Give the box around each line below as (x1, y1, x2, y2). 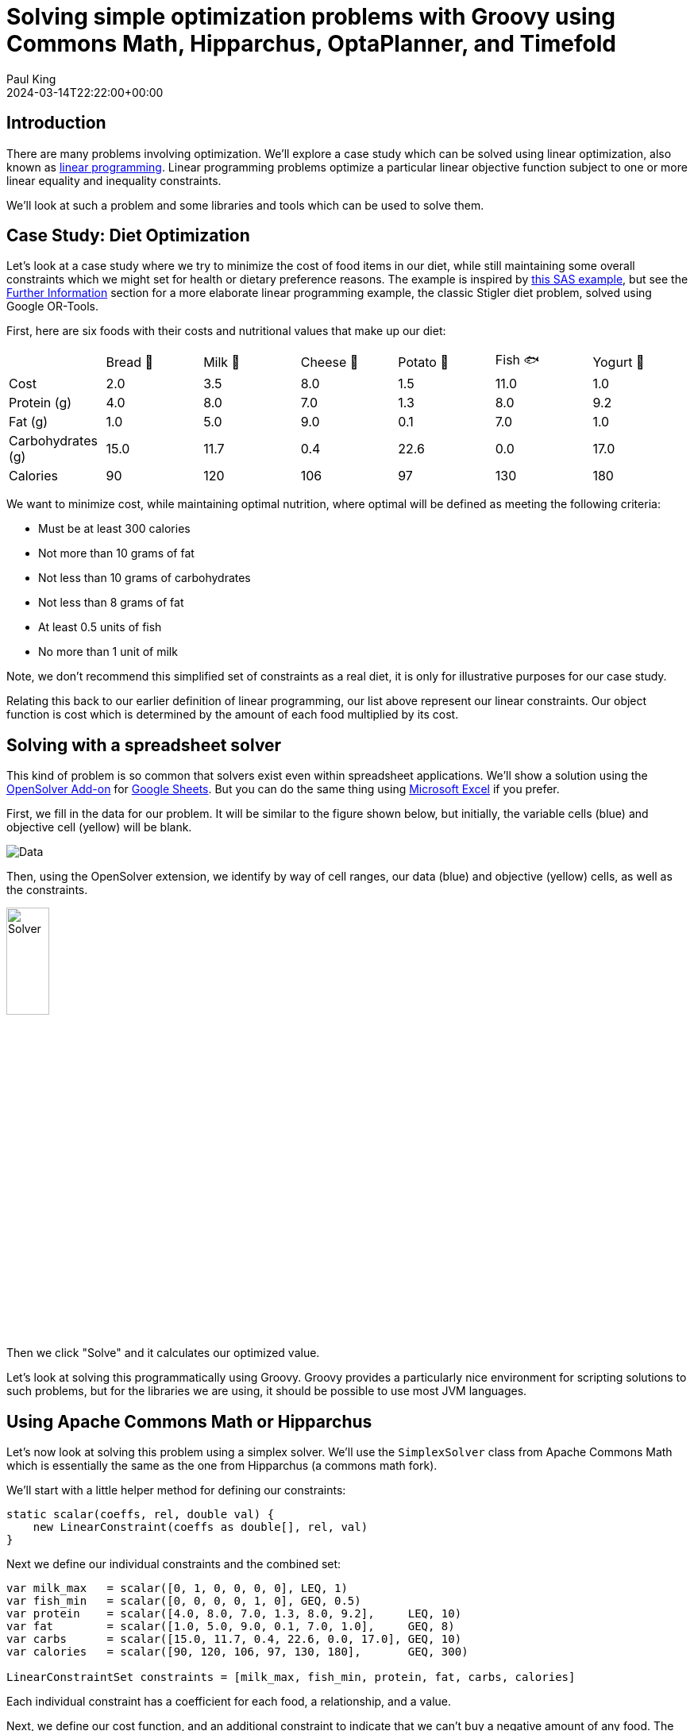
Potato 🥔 (398, 353, 449, 370)
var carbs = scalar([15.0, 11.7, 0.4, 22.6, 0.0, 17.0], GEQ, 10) (6, 1633, 462, 1646)
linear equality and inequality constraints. (6, 173, 222, 187)
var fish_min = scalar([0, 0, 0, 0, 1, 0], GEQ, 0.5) (6, 1594, 361, 1608)
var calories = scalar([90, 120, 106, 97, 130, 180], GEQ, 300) (6, 1645, 468, 1659)
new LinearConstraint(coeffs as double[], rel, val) (33, 1521, 368, 1534)
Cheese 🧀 (300, 353, 359, 370)
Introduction (6, 113, 106, 133)
